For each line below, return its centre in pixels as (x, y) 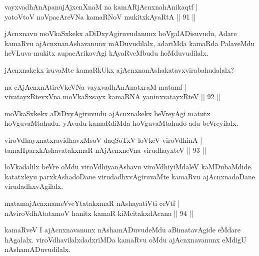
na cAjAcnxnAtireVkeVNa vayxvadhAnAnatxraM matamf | (96, 86)
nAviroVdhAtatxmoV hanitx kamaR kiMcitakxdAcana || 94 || (99, 213)
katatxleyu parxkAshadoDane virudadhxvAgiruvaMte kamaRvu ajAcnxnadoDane (130, 176)
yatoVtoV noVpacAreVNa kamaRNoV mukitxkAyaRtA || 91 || (100, 16)
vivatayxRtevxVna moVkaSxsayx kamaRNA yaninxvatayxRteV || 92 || (112, 96)
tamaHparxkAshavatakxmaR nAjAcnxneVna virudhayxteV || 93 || (105, 150)
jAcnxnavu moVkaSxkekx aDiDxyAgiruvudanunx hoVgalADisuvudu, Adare (121, 33)
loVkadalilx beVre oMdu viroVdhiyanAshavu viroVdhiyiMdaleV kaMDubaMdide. (129, 167)
